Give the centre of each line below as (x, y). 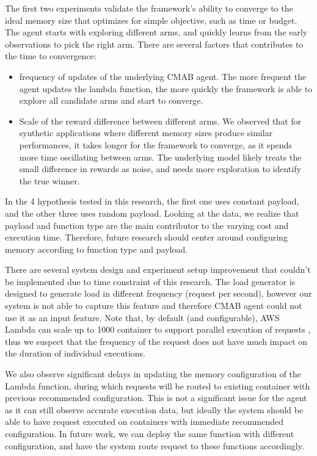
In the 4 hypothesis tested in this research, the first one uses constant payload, (152, 201)
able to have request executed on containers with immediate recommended (144, 422)
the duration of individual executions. (75, 353)
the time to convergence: (51, 56)
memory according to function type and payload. (97, 249)
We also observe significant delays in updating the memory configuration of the (153, 374)
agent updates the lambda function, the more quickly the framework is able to (166, 88)
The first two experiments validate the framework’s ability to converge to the (149, 8)
